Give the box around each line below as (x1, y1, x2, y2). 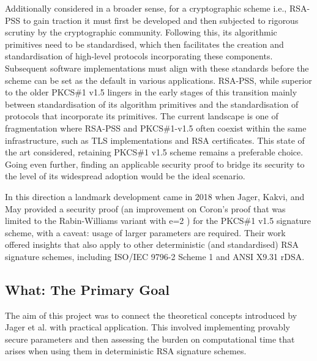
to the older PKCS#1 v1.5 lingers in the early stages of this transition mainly (5, 86, 297, 99)
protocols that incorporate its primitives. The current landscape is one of (5, 110, 278, 122)
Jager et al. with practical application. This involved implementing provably (5, 321, 290, 333)
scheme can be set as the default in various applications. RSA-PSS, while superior (5, 73, 312, 86)
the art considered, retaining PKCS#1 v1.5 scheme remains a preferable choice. (5, 146, 304, 158)
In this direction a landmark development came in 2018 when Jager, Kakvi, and (5, 190, 305, 203)
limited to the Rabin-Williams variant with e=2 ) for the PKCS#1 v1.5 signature (5, 214, 311, 227)
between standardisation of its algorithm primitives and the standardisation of (5, 97, 299, 110)
